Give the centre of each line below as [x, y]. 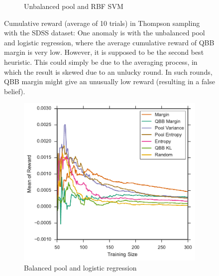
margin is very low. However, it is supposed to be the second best [104, 52]
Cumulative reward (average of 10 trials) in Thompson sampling [102, 23]
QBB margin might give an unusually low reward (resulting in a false [109, 81]
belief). [15, 91]
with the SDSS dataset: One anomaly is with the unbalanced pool [105, 33]
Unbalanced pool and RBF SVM [74, 6]
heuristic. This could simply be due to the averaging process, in [101, 62]
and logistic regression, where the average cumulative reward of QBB [109, 42]
